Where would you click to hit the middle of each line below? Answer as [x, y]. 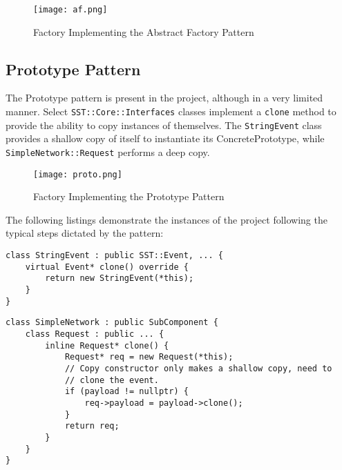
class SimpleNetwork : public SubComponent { [112, 323]
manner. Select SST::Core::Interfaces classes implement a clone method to [171, 111]
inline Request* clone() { [107, 345]
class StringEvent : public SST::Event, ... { [114, 256]
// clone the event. [112, 380]
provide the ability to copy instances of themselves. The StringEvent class [164, 125]
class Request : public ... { [95, 334]
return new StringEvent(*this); [120, 278]
